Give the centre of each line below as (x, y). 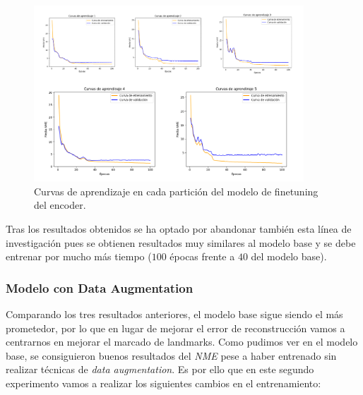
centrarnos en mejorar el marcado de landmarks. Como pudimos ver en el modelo (182, 342)
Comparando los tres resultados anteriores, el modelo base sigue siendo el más (174, 314)
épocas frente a (202, 256)
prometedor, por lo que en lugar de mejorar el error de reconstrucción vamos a (175, 328)
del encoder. (60, 205)
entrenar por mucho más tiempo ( (79, 256)
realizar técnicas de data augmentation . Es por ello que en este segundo (160, 369)
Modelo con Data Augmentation (100, 287)
